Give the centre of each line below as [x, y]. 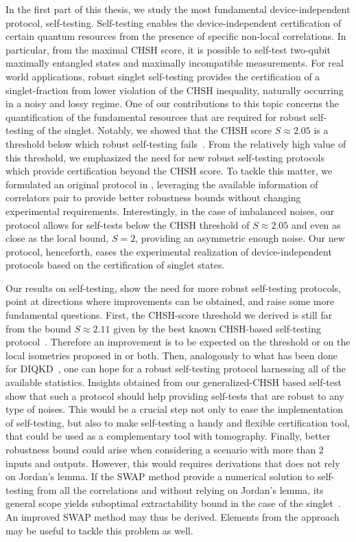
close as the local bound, [57, 238]
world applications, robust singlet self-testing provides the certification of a [163, 76]
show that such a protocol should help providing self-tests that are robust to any [175, 395]
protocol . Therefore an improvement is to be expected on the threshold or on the [178, 342]
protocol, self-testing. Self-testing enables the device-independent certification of [174, 22]
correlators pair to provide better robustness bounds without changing [153, 197]
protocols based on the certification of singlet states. [115, 265]
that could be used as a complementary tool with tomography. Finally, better [168, 436]
